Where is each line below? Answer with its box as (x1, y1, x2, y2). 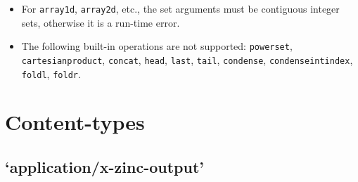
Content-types (5, 108, 145, 136)
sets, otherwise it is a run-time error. (21, 15, 180, 30)
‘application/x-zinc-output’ (5, 155, 205, 177)
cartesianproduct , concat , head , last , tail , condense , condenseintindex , (21, 52, 353, 67)
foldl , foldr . (21, 66, 81, 81)
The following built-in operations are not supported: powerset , (21, 39, 293, 53)
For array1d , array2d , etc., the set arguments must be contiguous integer (21, 1, 340, 15)
